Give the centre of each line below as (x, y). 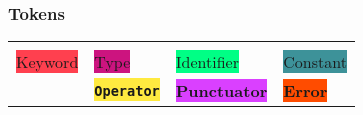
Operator (127, 90)
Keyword (47, 62)
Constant (315, 62)
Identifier (207, 62)
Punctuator (221, 91)
